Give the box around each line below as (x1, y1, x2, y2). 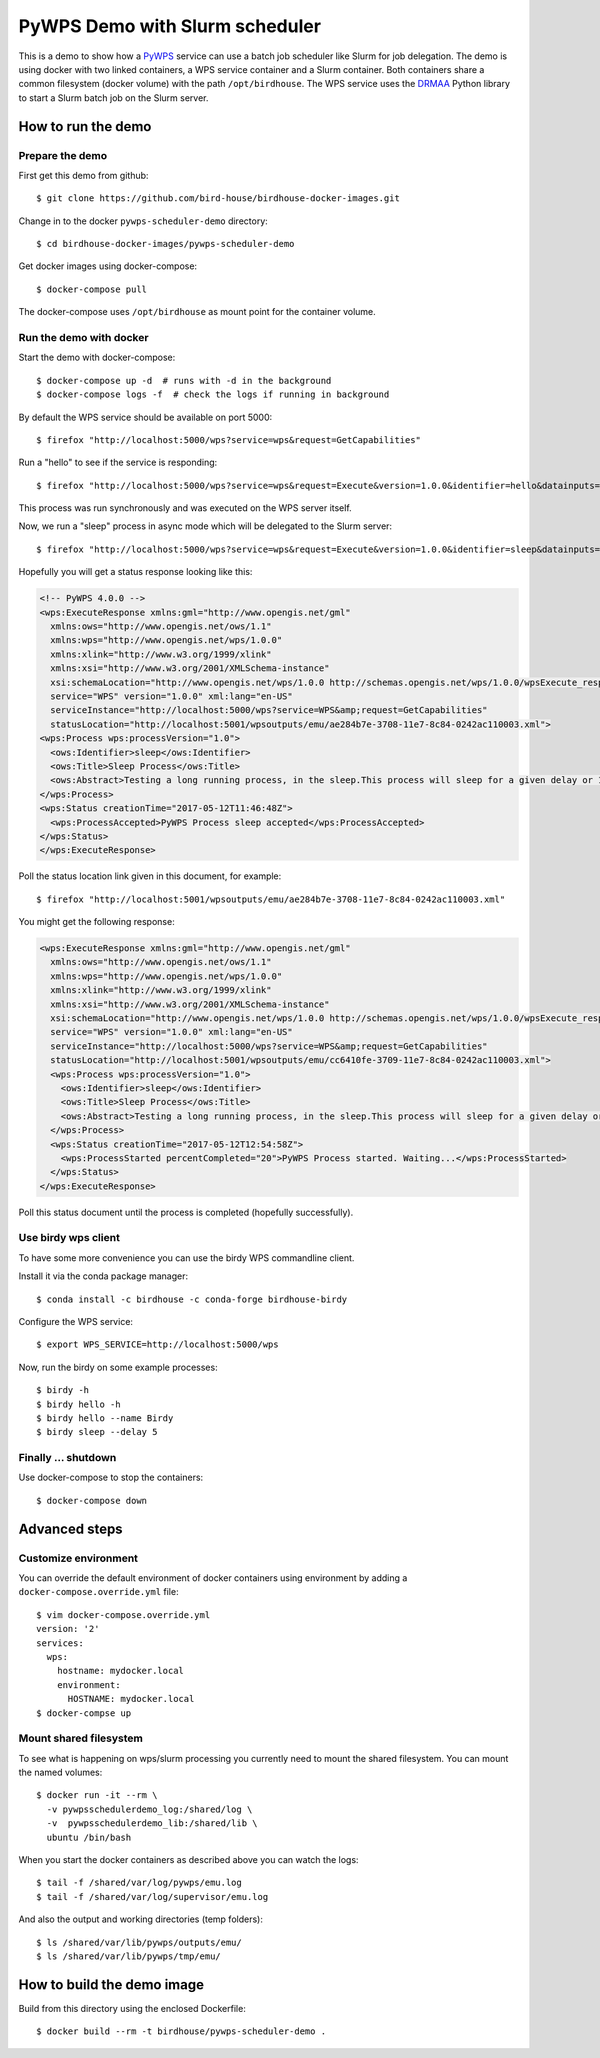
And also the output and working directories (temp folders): (18, 1913, 264, 1925)
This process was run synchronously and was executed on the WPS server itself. (18, 502, 352, 514)
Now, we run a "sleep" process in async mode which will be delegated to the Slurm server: (18, 520, 393, 532)
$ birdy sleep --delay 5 (36, 1426, 158, 1438)
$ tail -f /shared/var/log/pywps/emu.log (36, 1877, 242, 1889)
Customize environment (18, 1551, 139, 1565)
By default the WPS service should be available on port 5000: (18, 411, 273, 423)
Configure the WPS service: (18, 1315, 134, 1327)
